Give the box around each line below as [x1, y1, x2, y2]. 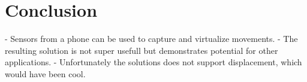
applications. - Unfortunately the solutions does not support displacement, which [5, 56, 302, 68]
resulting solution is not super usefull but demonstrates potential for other [5, 44, 278, 56]
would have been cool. [5, 67, 86, 80]
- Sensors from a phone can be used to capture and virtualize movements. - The [5, 32, 298, 45]
